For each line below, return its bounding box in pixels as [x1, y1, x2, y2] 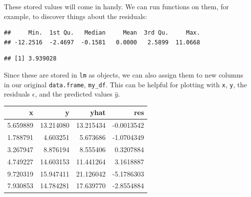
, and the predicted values [35, 89, 113, 99]
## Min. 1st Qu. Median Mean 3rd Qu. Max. [4, 29, 200, 37]
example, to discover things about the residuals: [4, 11, 147, 21]
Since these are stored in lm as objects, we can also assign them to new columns [4, 69, 243, 79]
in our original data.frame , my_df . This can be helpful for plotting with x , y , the [4, 79, 247, 89]
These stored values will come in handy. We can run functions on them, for [4, 1, 229, 11]
